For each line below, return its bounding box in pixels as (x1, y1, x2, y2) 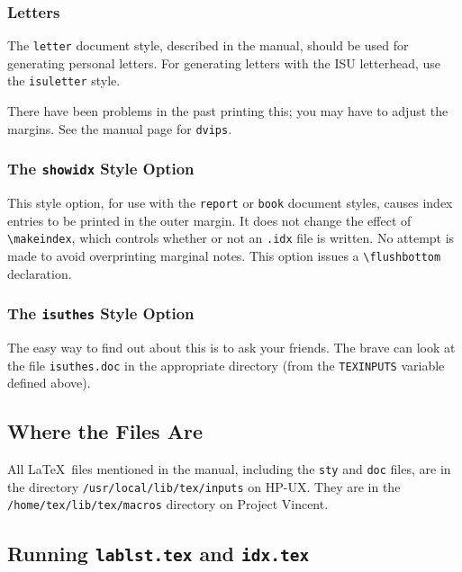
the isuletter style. (7, 71, 121, 90)
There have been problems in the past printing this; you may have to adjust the (7, 102, 448, 121)
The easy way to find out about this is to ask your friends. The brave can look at (7, 338, 456, 357)
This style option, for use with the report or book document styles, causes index (7, 193, 453, 212)
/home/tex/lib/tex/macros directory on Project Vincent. (7, 495, 329, 514)
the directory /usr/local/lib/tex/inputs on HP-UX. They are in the (7, 477, 401, 496)
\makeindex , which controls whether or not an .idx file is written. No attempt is (7, 228, 455, 247)
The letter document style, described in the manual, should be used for (7, 36, 409, 55)
